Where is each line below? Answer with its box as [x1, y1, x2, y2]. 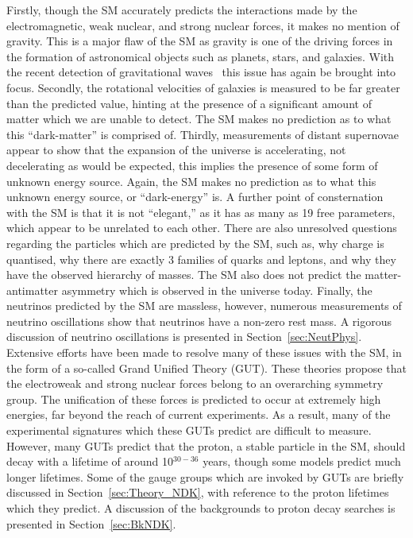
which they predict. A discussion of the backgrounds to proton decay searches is [6, 500, 396, 516]
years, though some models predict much [203, 453, 401, 470]
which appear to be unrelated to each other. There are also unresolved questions [6, 219, 397, 236]
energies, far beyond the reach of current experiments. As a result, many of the [6, 406, 391, 423]
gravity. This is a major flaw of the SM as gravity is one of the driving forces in [6, 33, 393, 49]
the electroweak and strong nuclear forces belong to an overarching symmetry [6, 375, 384, 392]
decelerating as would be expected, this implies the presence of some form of [6, 157, 378, 173]
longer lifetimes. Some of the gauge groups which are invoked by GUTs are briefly [6, 468, 404, 485]
